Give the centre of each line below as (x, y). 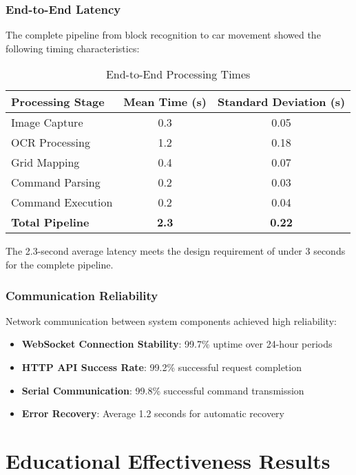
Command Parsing (56, 182)
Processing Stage (58, 102)
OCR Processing (51, 142)
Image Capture (47, 123)
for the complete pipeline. (60, 264)
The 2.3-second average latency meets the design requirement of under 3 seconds (176, 251)
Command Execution (62, 202)
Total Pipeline (50, 222)
